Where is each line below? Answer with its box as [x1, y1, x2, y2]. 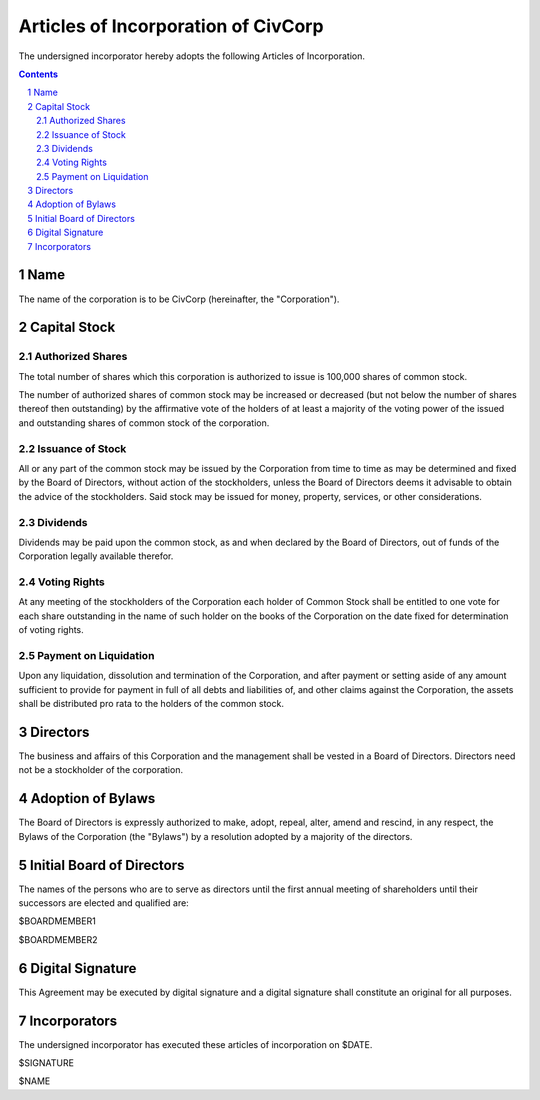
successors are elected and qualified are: [18, 897, 189, 909]
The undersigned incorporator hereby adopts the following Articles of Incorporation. [18, 50, 365, 62]
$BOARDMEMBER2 [18, 933, 98, 945]
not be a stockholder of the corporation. [18, 764, 184, 776]
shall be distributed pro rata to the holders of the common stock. [18, 698, 285, 710]
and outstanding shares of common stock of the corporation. [18, 416, 270, 429]
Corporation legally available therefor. [18, 550, 174, 562]
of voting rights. [18, 624, 84, 636]
